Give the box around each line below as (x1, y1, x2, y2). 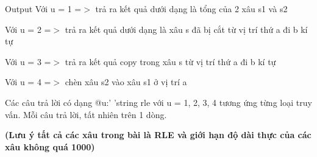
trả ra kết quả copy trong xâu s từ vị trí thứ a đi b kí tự (65, 55, 276, 68)
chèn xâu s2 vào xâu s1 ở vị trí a (65, 75, 187, 88)
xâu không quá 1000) (5, 140, 95, 153)
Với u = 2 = (5, 23, 51, 35)
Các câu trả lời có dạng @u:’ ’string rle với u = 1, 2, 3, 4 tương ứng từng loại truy (5, 96, 312, 108)
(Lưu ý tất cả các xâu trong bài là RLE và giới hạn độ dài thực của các (5, 128, 312, 141)
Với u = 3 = (5, 55, 51, 68)
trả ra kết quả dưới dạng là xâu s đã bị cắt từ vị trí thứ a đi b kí (65, 23, 308, 35)
